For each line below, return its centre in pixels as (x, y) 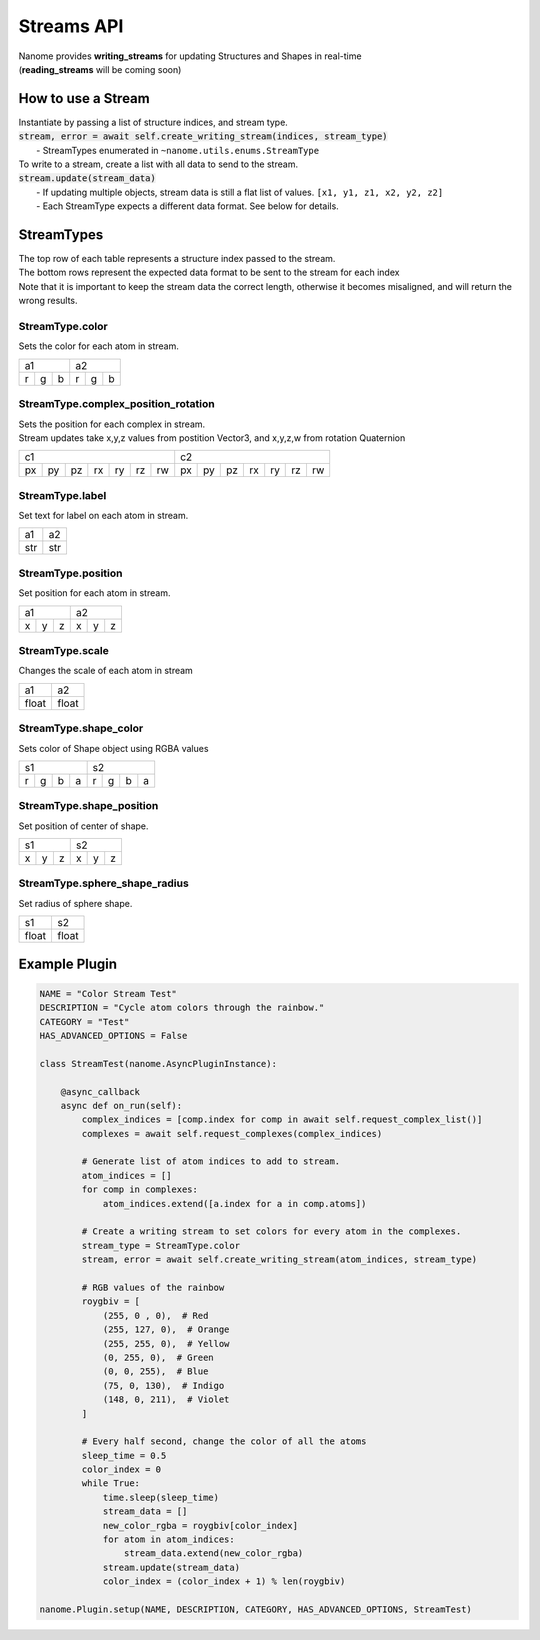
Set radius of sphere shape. (75, 903)
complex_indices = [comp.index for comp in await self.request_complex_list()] (282, 1119)
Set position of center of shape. (83, 826)
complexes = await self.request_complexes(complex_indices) (232, 1133)
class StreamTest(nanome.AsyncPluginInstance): (158, 1063)
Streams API (71, 26)
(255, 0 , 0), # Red (155, 1315)
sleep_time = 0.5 (124, 1455)
